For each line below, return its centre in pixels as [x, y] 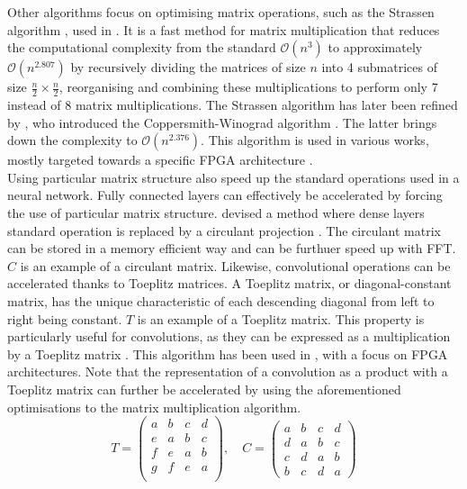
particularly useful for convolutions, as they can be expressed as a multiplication [229, 336]
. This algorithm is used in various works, [315, 140]
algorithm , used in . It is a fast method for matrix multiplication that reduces [224, 29]
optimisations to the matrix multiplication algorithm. [154, 407]
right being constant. [65, 318]
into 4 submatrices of [379, 67]
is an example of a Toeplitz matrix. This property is [281, 318]
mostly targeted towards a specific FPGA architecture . [160, 160]
